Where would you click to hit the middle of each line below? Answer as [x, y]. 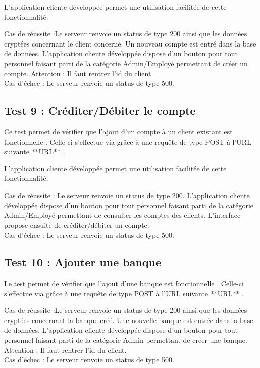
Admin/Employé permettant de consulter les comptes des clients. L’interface [122, 215]
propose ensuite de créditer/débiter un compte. [77, 225]
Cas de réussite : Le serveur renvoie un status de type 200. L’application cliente [127, 195]
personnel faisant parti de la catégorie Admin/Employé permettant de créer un [126, 63]
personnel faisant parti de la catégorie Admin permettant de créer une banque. [126, 340]
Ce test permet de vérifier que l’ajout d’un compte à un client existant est [118, 131]
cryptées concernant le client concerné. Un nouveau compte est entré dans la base [130, 43]
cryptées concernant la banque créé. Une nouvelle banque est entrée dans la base [129, 320]
